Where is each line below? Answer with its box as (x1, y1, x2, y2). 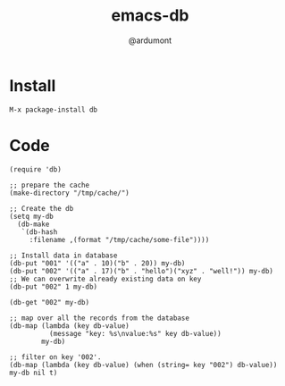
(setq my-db (9, 212, 54, 221)
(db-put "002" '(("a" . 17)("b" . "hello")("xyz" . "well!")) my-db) (9, 266, 274, 275)
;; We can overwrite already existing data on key (9, 274, 202, 283)
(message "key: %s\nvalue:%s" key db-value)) (48, 329, 222, 338)
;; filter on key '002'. (9, 352, 102, 362)
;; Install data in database (9, 251, 118, 260)
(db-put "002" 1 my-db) (9, 282, 98, 291)
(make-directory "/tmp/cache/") (9, 189, 130, 197)
